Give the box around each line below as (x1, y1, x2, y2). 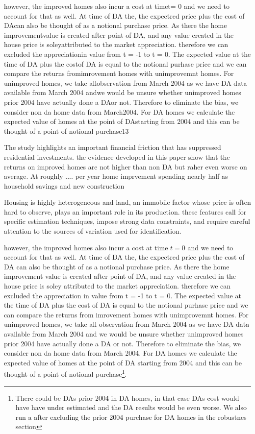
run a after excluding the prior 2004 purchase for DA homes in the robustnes (15, 411, 247, 422)
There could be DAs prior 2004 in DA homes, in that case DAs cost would (15, 392, 239, 403)
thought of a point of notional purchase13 (4, 125, 129, 136)
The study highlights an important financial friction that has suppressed (4, 142, 221, 152)
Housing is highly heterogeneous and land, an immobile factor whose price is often (4, 197, 251, 207)
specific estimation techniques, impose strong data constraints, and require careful (4, 216, 251, 226)
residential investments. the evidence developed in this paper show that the (4, 151, 230, 162)
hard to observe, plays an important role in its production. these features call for (4, 206, 247, 217)
